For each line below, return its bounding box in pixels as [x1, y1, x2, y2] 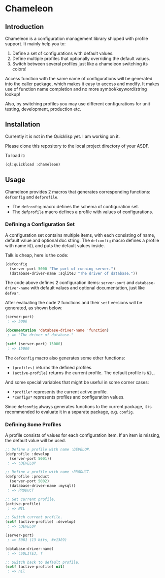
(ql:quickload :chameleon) [5, 162, 61, 167]
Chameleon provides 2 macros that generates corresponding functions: [5, 189, 151, 194]
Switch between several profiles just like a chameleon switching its [12, 61, 148, 66]
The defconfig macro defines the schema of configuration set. [12, 203, 139, 209]
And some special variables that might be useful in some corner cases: [5, 379, 149, 385]
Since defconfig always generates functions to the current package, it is [5, 403, 152, 409]
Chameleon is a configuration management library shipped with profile [5, 35, 148, 41]
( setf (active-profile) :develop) [5, 519, 76, 524]
